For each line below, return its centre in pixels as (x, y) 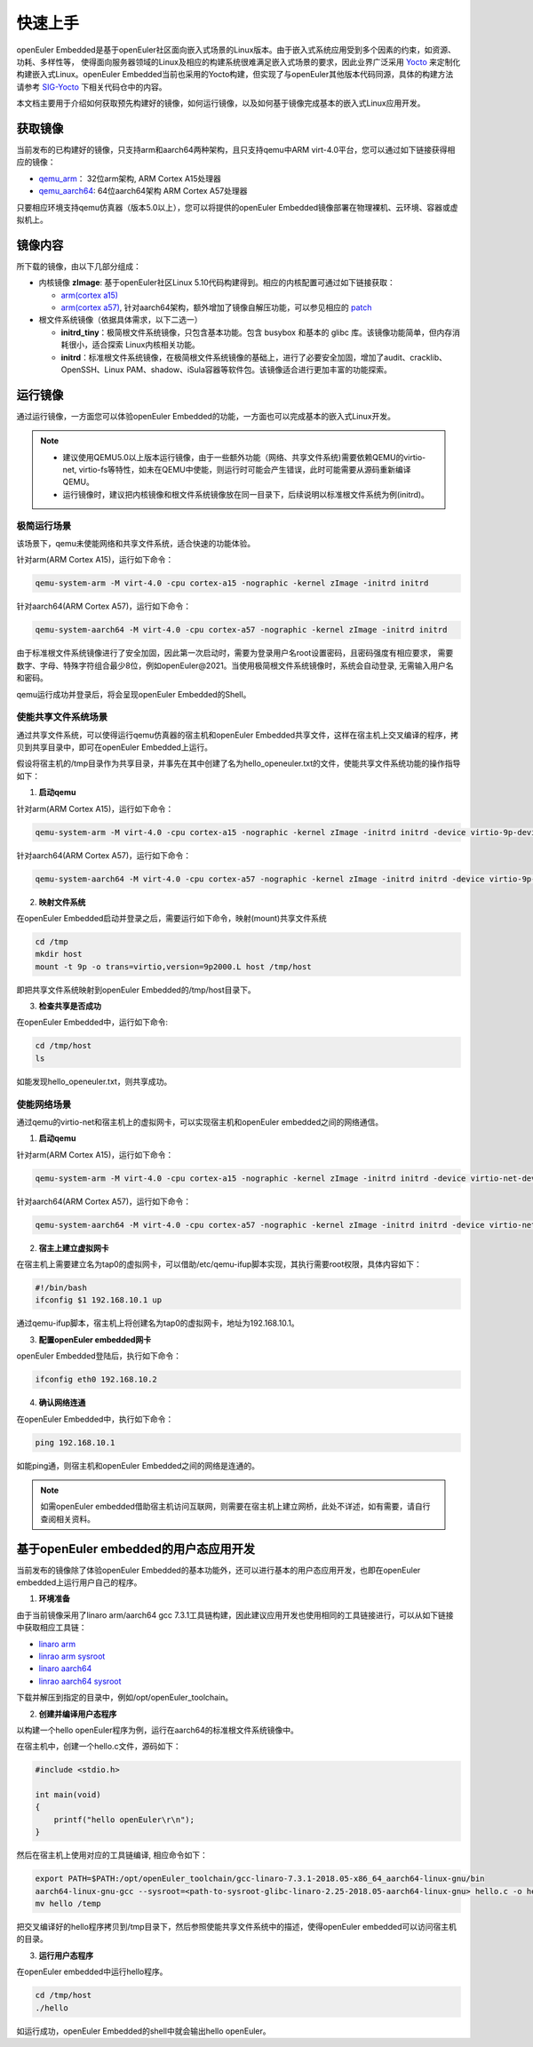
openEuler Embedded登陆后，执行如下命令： (99, 1356)
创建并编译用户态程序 (78, 1714)
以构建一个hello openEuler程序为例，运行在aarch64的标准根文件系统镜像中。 (158, 1730)
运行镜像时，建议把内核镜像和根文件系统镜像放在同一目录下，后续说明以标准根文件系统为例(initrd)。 (246, 494)
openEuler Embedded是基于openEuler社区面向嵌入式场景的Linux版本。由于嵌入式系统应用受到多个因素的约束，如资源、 (236, 50)
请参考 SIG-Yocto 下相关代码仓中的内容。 (92, 87)
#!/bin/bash (61, 1288)
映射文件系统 (62, 902)
